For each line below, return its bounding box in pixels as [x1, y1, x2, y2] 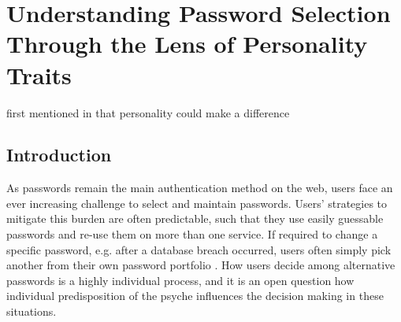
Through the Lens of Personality [6, 28, 368, 60]
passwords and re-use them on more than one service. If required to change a [6, 226, 378, 242]
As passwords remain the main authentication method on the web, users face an [6, 180, 393, 196]
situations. [6, 303, 57, 320]
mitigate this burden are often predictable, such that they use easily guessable [6, 210, 384, 227]
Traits [6, 58, 72, 91]
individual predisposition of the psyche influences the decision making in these [6, 287, 384, 304]
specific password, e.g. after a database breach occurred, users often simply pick [6, 241, 392, 257]
